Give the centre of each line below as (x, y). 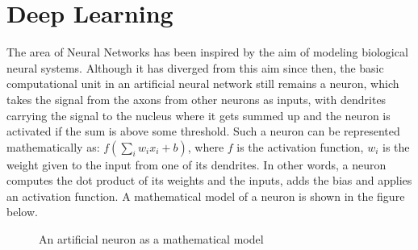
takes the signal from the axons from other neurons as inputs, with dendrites (196, 99)
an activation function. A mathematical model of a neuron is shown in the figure (206, 196)
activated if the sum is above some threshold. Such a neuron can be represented (203, 131)
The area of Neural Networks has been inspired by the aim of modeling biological (207, 52)
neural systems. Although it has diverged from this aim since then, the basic (195, 67)
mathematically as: (53, 146)
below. (22, 212)
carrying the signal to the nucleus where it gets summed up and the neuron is (199, 115)
